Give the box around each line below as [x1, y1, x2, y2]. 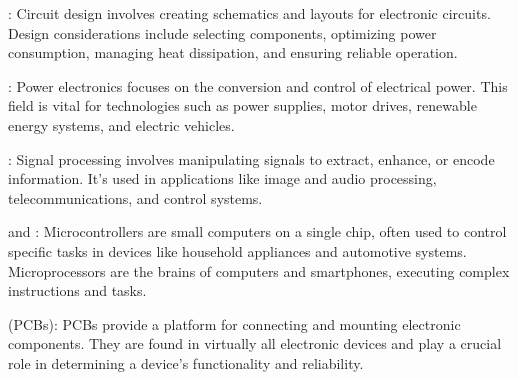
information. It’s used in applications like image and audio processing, [8, 168, 437, 189]
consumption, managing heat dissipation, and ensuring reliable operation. [8, 42, 458, 63]
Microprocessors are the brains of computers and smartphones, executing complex [8, 260, 510, 281]
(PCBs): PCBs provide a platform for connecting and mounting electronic [8, 313, 461, 334]
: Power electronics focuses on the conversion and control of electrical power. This [8, 75, 508, 96]
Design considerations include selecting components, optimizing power [8, 22, 437, 43]
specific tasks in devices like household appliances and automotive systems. [8, 240, 467, 261]
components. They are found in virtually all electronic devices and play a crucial [8, 333, 502, 354]
